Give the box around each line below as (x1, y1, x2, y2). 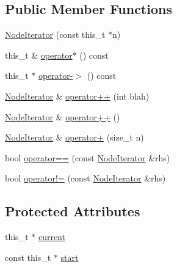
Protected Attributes (5, 202, 140, 221)
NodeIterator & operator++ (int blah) (5, 89, 150, 102)
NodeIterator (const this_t (5, 28, 106, 41)
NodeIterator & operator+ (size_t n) (5, 131, 144, 144)
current (38, 230, 65, 243)
